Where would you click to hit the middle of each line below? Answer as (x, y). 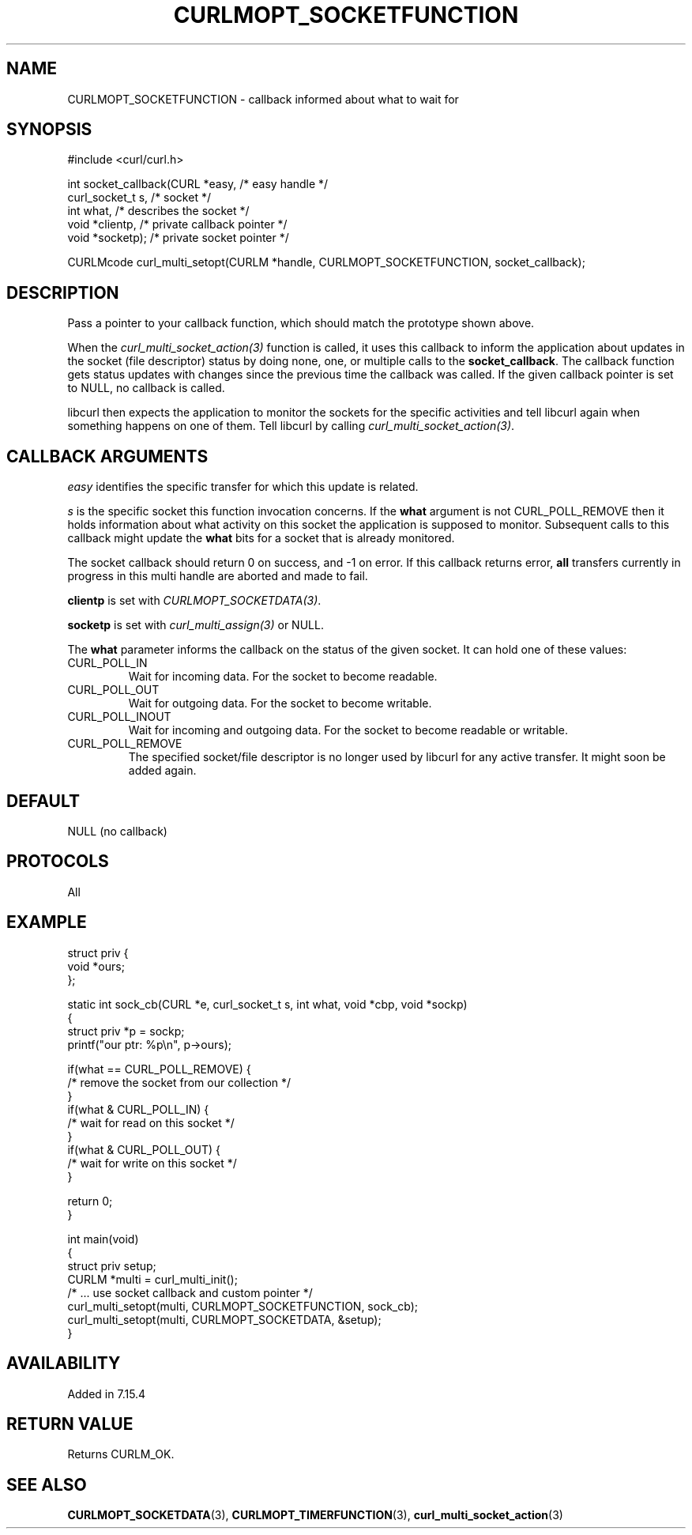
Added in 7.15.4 (107, 1394)
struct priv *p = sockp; (126, 1031)
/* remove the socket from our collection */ (179, 1082)
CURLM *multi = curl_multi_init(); (152, 1279)
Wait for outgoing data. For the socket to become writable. (280, 703)
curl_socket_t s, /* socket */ (139, 198)
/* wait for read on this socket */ (151, 1122)
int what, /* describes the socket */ (158, 211)
